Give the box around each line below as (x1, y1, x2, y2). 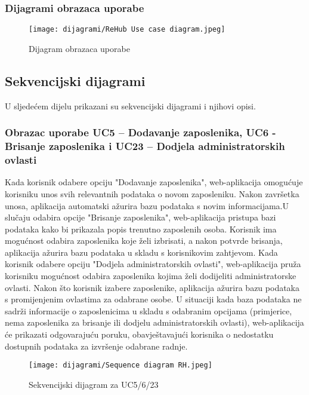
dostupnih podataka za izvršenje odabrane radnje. (5, 339, 188, 352)
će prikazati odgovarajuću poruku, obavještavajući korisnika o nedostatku (5, 328, 274, 341)
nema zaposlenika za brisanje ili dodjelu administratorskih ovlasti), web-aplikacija (5, 316, 304, 329)
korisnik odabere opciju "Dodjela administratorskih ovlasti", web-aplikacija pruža (5, 258, 301, 270)
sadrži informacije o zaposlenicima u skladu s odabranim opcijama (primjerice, (5, 304, 292, 317)
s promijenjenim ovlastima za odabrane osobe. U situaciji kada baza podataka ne (5, 293, 302, 305)
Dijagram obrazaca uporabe (29, 42, 130, 54)
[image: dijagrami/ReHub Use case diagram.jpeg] (29, 25, 225, 34)
